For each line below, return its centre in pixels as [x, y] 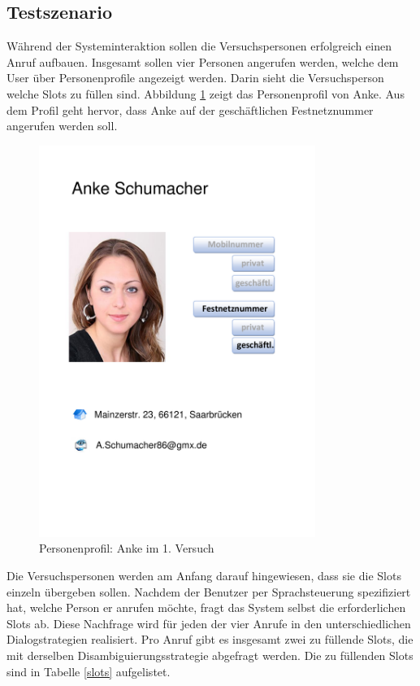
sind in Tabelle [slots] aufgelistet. [89, 671]
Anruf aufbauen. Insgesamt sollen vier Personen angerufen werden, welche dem [203, 61]
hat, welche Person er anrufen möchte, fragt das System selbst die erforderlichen [206, 607]
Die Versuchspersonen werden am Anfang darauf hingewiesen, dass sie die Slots [204, 576]
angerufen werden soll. [62, 126]
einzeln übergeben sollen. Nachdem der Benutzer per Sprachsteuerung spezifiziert [209, 591]
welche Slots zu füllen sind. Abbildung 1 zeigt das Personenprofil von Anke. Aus [206, 93]
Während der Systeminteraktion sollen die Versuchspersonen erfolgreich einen [199, 46]
